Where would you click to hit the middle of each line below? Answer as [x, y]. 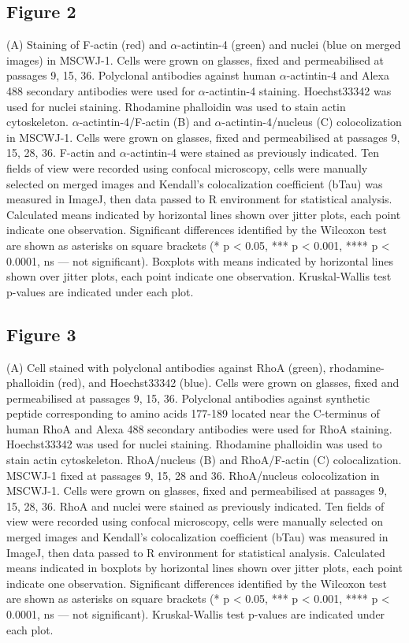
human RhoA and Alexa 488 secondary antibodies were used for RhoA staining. [199, 428]
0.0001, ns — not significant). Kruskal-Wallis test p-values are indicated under [196, 614]
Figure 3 [41, 334]
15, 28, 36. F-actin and [61, 152]
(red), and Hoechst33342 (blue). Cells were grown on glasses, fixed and [229, 383]
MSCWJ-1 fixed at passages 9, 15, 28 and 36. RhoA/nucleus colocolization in [193, 475]
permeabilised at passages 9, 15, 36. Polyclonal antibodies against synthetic [188, 398]
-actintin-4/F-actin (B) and [145, 122]
